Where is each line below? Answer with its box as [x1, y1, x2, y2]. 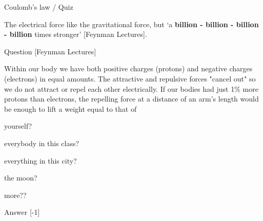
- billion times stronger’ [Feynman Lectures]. [4, 29, 147, 39]
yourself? [4, 120, 32, 131]
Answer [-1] [4, 207, 40, 217]
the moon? [4, 172, 37, 183]
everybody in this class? [4, 137, 79, 148]
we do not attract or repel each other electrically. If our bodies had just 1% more [4, 83, 258, 94]
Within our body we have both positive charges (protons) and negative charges [4, 63, 253, 74]
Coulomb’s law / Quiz [4, 2, 73, 12]
